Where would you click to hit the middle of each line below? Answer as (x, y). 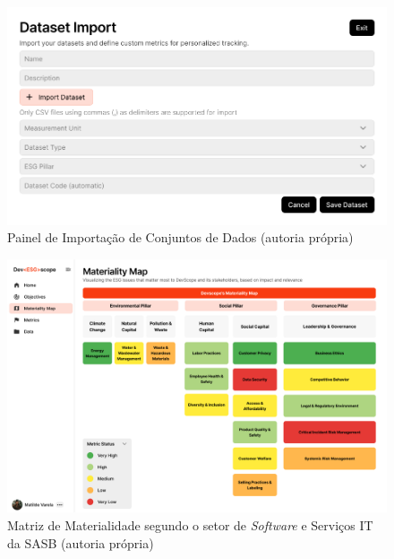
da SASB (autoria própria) (81, 542)
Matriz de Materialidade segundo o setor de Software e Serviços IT (190, 525)
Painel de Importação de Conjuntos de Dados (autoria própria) (180, 237)
